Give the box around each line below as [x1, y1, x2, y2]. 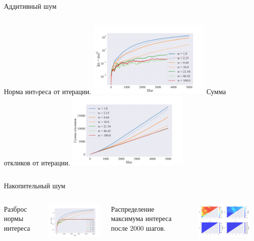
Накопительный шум [4, 181, 65, 191]
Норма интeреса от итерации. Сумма [4, 86, 226, 96]
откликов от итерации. [4, 157, 70, 167]
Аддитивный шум [4, 1, 57, 11]
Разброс [4, 203, 27, 214]
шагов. [146, 223, 166, 233]
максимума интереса [111, 213, 172, 223]
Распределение [111, 203, 154, 214]
